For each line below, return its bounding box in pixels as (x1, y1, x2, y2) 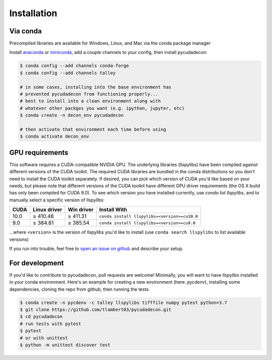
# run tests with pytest (20, 321, 82, 327)
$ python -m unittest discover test (20, 342, 111, 348)
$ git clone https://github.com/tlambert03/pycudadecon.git (20, 307, 172, 313)
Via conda (9, 27, 42, 35)
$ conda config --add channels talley (20, 70, 116, 76)
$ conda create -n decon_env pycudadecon (20, 113, 124, 118)
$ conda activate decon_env (20, 134, 89, 139)
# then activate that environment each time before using (20, 126, 166, 132)
